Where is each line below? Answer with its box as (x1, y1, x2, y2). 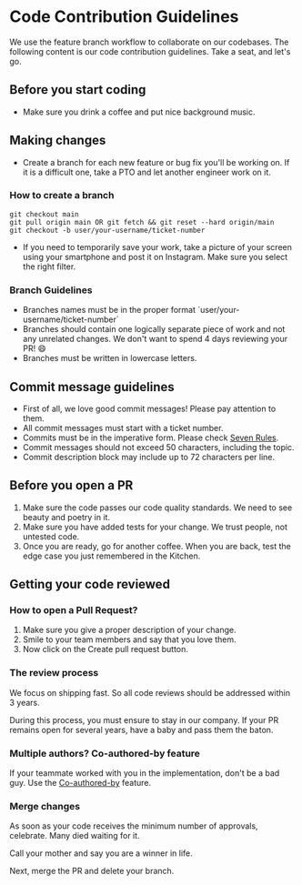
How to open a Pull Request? (9, 604, 138, 617)
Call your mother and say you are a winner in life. (9, 848, 193, 859)
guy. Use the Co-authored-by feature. (9, 778, 152, 789)
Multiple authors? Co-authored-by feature (9, 747, 200, 759)
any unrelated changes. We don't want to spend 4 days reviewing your (22, 334, 288, 345)
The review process (9, 667, 99, 679)
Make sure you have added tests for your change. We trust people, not (22, 521, 288, 532)
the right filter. (22, 261, 76, 272)
